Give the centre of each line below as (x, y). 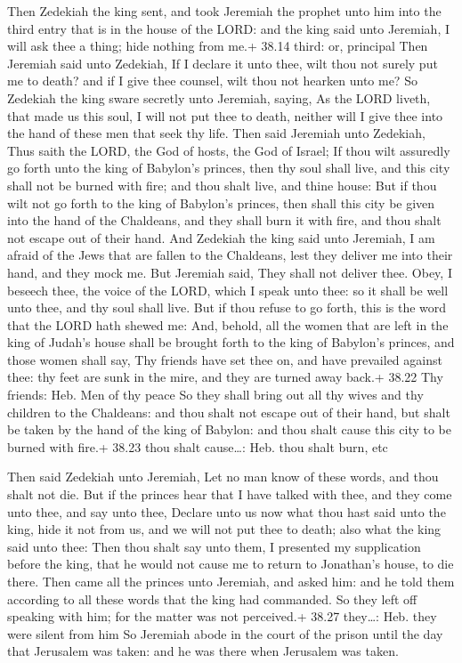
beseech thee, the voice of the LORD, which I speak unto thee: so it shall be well (228, 290)
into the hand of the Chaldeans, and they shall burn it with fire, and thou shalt (224, 220)
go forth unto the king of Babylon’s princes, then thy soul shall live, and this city (229, 168)
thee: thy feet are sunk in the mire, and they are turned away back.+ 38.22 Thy (225, 377)
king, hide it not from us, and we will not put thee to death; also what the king (224, 529)
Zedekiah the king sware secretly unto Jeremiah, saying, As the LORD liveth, (219, 97)
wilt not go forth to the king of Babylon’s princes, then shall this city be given (221, 202)
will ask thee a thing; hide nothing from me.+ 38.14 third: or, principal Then (218, 46)
